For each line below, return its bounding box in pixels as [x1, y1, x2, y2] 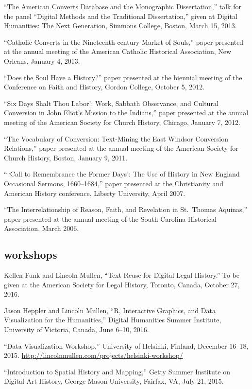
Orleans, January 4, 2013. [4, 55, 80, 66]
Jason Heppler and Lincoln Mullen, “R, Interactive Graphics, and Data [4, 305, 216, 315]
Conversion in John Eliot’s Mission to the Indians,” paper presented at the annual [4, 107, 249, 118]
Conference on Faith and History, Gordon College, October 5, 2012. [4, 82, 205, 92]
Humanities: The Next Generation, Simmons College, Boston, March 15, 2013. [4, 20, 237, 31]
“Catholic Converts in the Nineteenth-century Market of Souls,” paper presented [4, 36, 244, 47]
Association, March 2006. [4, 223, 79, 233]
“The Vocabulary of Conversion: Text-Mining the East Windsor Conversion [4, 133, 228, 143]
